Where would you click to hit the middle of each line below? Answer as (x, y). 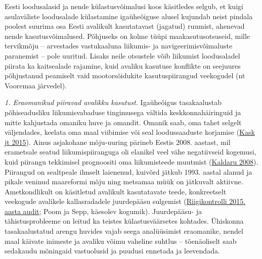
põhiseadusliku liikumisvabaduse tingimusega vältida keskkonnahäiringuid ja (123, 112)
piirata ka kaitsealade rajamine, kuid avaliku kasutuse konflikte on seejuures (123, 65)
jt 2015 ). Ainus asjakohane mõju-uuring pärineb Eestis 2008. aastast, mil (118, 142)
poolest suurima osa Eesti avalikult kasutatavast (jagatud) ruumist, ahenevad (125, 26)
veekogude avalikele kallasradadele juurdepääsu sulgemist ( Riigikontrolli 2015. (125, 201)
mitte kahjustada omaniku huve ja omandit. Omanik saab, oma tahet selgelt (123, 122)
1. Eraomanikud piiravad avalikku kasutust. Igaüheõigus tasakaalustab (113, 102)
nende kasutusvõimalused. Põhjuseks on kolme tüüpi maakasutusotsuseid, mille (127, 36)
